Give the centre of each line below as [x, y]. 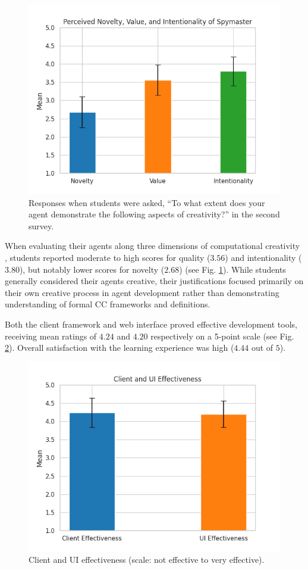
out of [262, 348]
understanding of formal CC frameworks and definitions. [108, 304]
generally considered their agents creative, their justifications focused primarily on [154, 281]
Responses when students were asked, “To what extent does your [147, 202]
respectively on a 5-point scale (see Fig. [222, 336]
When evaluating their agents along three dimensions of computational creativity [153, 246]
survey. [41, 225]
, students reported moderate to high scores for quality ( [108, 257]
